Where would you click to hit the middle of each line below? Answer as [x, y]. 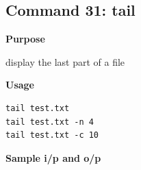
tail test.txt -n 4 [50, 122]
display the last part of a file [65, 61]
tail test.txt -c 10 [52, 135]
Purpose [25, 39]
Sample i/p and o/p [53, 157]
